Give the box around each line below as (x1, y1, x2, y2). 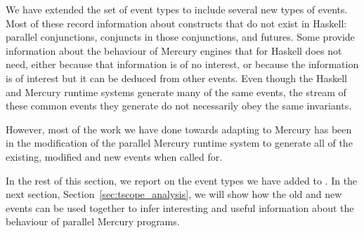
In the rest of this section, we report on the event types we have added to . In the (6, 173, 358, 187)
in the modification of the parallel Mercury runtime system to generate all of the (6, 135, 353, 150)
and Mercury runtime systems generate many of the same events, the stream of (6, 84, 346, 99)
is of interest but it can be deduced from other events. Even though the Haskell (6, 70, 347, 85)
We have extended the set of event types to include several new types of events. (6, 2, 348, 16)
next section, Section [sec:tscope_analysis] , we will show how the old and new (6, 187, 342, 201)
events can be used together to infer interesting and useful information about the (6, 200, 354, 215)
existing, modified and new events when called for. (6, 149, 223, 164)
